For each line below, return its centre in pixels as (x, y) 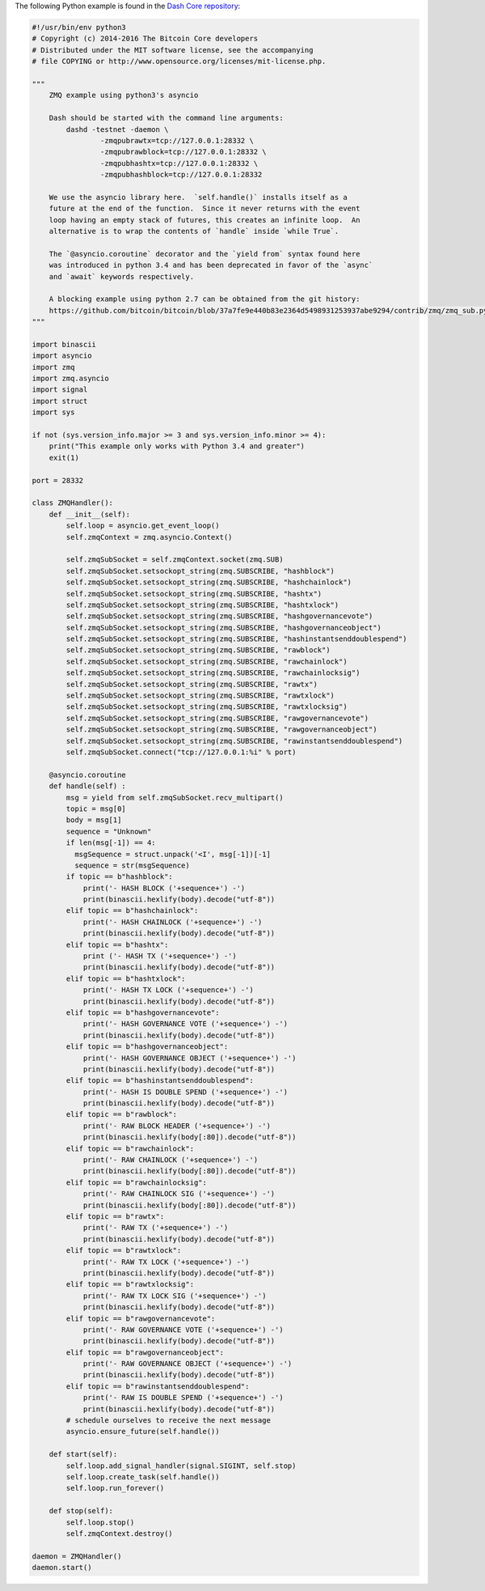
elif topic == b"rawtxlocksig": (130, 1284)
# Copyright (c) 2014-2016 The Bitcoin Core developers (145, 39)
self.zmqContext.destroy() (119, 1533)
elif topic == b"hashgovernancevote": (143, 1012)
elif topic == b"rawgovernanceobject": (145, 1352)
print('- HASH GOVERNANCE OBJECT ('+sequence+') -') (190, 1058)
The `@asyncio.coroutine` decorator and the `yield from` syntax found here (205, 254)
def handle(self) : (88, 786)
